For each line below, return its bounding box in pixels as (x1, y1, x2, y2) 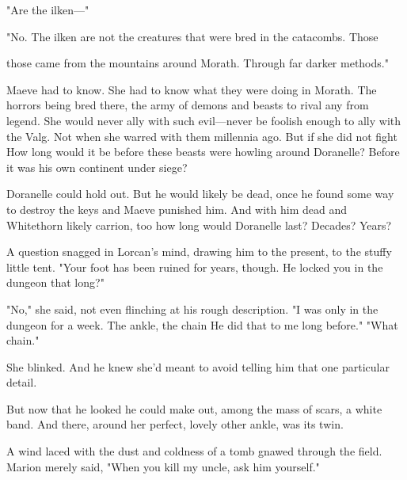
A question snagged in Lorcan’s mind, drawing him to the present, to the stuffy (6, 243, 392, 260)
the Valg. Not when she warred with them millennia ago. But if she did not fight (6, 128, 397, 144)
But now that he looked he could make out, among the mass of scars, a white (6, 400, 382, 417)
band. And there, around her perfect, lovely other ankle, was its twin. (6, 416, 344, 432)
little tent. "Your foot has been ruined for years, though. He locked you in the (6, 258, 383, 275)
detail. (6, 374, 37, 390)
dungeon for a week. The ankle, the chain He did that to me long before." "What (6, 316, 398, 333)
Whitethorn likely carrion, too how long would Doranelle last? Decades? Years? (6, 216, 392, 233)
